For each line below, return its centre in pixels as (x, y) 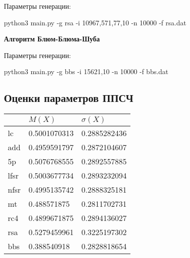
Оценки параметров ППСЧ (69, 98)
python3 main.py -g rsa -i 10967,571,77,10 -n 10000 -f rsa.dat (95, 22)
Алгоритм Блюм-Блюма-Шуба (52, 39)
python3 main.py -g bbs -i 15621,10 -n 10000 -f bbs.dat (86, 71)
